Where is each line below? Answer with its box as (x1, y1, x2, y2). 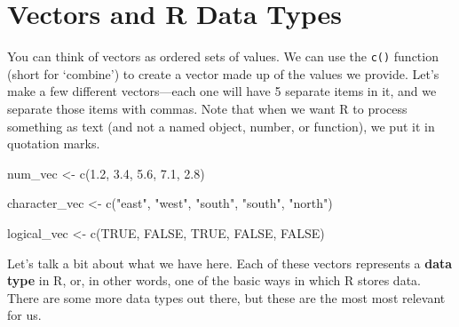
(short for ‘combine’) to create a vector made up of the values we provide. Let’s (7, 64, 439, 83)
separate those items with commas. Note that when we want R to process (7, 99, 408, 117)
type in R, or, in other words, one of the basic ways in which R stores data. (7, 271, 421, 290)
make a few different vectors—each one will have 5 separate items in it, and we (7, 82, 437, 100)
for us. (7, 306, 42, 324)
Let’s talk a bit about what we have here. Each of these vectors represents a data (7, 253, 453, 272)
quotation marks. (7, 134, 100, 153)
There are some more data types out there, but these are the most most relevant (7, 288, 446, 307)
